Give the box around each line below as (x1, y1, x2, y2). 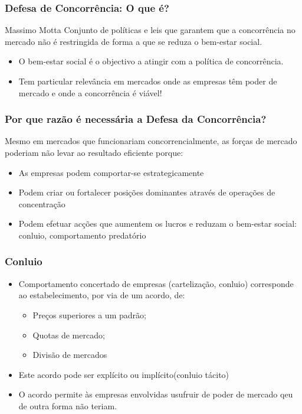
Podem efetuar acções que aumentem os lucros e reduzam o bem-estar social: (18, 217, 297, 230)
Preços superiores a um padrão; (32, 308, 146, 321)
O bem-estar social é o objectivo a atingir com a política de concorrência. (18, 55, 284, 67)
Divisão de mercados (32, 348, 107, 361)
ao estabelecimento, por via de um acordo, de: (18, 289, 185, 301)
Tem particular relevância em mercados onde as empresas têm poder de (18, 75, 277, 87)
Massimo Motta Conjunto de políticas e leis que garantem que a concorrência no (5, 24, 296, 36)
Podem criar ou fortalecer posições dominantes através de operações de (18, 186, 275, 198)
